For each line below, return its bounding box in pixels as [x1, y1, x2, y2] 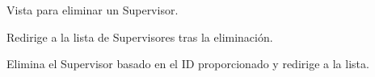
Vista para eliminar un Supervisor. [6, 2, 179, 18]
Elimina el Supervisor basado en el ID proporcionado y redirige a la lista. [6, 55, 369, 72]
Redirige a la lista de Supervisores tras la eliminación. [6, 28, 273, 45]
